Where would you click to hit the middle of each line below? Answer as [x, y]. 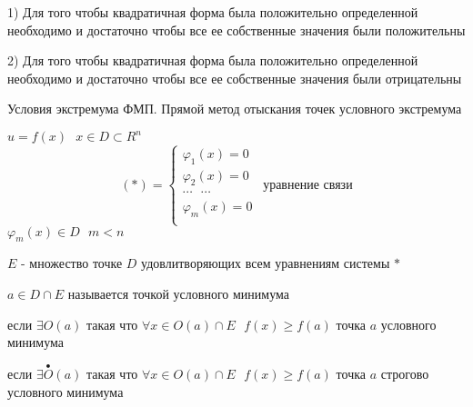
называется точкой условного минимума [178, 293]
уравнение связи [308, 185]
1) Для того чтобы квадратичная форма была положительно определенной [213, 12]
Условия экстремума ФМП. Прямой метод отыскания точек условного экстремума [235, 109]
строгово [405, 373]
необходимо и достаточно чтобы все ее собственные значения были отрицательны [235, 78]
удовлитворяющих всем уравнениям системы [266, 263]
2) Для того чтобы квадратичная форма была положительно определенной [213, 60]
